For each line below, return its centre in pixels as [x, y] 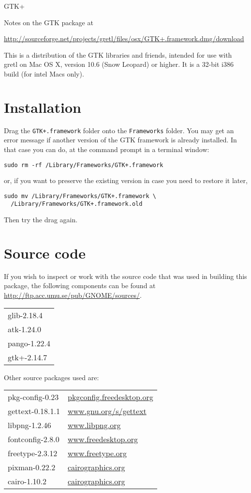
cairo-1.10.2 [27, 481]
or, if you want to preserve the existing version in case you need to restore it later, [126, 180]
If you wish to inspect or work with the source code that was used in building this [125, 276]
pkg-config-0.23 [33, 397]
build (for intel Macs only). [44, 73]
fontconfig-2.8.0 [34, 439]
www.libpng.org [94, 425]
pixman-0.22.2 [32, 467]
